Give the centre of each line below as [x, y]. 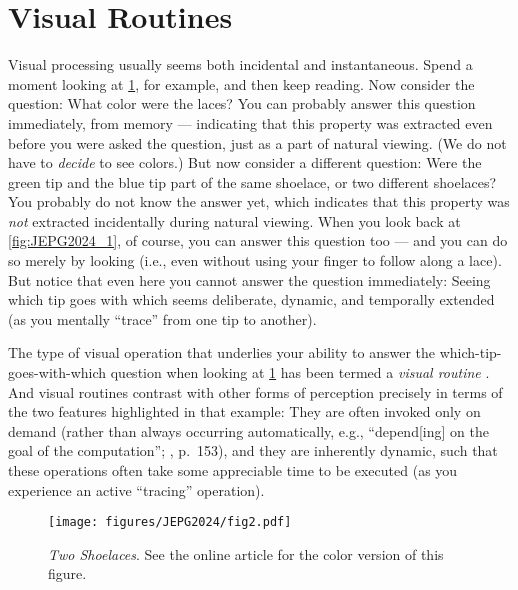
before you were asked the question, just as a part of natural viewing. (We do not [257, 142]
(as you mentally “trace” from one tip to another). [162, 318]
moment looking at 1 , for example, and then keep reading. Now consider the [241, 83]
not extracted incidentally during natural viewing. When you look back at [234, 220]
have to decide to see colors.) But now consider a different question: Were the [245, 162]
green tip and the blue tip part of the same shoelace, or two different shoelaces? [252, 181]
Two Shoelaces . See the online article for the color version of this [246, 553]
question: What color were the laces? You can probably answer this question [242, 103]
